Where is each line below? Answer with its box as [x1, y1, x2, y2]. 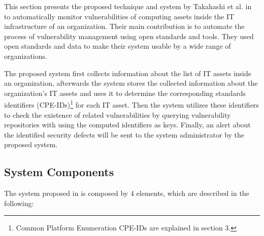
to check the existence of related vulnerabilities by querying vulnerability [4, 109, 231, 120]
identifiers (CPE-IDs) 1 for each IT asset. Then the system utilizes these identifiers [4, 98, 259, 110]
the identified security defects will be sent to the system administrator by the [4, 129, 245, 140]
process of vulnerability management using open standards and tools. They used [4, 30, 254, 41]
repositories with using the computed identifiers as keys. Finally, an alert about [4, 119, 251, 130]
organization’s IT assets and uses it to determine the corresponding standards [4, 87, 246, 98]
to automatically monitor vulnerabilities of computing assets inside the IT [4, 11, 235, 21]
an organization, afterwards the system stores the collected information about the [4, 78, 258, 88]
